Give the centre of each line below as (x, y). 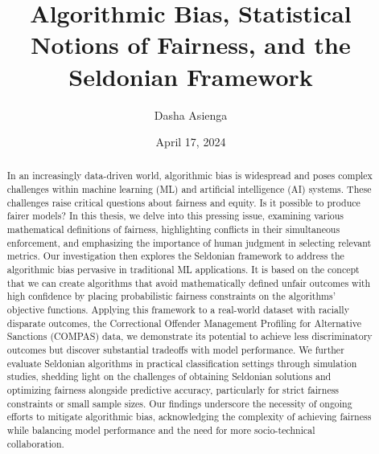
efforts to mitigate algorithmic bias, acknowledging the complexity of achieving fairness (189, 417)
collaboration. (35, 443)
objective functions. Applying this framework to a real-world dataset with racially (178, 310)
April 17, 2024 (191, 142)
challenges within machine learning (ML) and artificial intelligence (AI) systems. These (189, 189)
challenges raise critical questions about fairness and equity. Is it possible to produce (183, 202)
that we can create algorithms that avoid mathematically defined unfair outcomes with (189, 282)
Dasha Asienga (191, 115)
